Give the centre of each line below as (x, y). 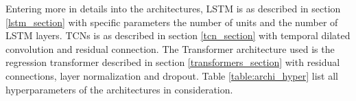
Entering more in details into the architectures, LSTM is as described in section (173, 8)
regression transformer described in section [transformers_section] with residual (173, 62)
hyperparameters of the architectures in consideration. (119, 89)
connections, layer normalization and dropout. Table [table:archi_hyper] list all (172, 75)
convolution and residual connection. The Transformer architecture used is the (170, 48)
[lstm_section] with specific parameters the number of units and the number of (172, 22)
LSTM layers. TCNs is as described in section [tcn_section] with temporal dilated (178, 35)
